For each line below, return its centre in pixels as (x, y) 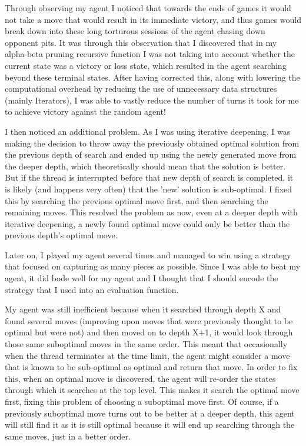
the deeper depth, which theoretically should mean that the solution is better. (145, 166)
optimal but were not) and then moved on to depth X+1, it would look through (149, 332)
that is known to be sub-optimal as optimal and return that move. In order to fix (151, 367)
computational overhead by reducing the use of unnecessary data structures (141, 89)
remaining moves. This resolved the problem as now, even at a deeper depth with (151, 212)
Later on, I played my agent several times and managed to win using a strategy (148, 254)
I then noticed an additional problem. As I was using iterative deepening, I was (148, 131)
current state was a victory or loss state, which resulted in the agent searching (146, 65)
